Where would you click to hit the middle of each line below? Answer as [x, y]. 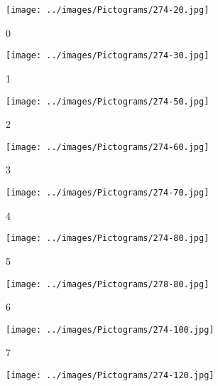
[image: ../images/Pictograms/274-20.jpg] [108, 10]
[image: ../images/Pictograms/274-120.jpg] [110, 375]
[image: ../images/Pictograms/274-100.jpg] [110, 329]
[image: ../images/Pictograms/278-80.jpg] [108, 284]
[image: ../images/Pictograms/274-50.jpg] [108, 101]
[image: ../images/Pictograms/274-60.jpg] [108, 147]
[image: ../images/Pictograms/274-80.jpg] [108, 238]
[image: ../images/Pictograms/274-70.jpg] [108, 193]
